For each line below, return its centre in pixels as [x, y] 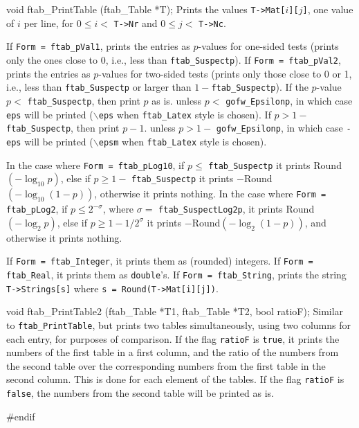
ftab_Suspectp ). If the [260, 87]
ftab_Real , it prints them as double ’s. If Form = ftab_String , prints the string [176, 275]
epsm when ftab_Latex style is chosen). [183, 141]
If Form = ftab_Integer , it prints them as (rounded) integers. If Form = [160, 261]
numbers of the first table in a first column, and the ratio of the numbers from [173, 352]
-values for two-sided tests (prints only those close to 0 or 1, [225, 73]
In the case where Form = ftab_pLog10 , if [95, 164]
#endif [21, 416]
